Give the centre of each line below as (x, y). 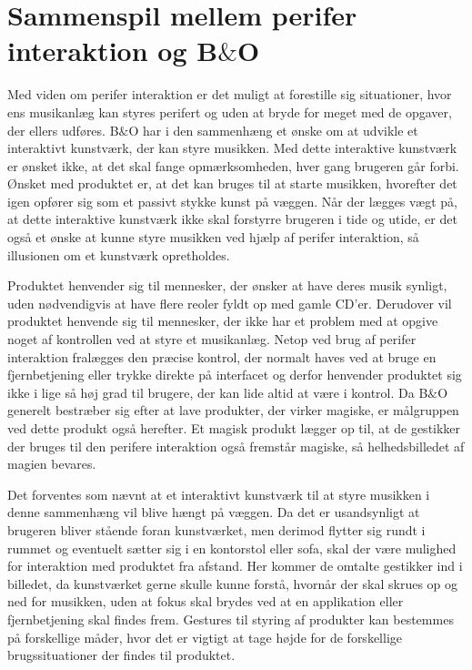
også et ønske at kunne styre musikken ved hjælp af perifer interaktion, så (213, 237)
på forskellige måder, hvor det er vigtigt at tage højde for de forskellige (205, 637)
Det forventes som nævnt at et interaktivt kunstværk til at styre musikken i (219, 494)
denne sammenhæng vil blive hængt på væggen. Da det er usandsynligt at (214, 512)
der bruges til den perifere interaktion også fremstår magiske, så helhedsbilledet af (236, 446)
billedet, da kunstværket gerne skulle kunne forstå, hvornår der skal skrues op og (233, 583)
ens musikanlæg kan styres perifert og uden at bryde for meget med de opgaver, (230, 112)
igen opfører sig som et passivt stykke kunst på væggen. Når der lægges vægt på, (232, 201)
